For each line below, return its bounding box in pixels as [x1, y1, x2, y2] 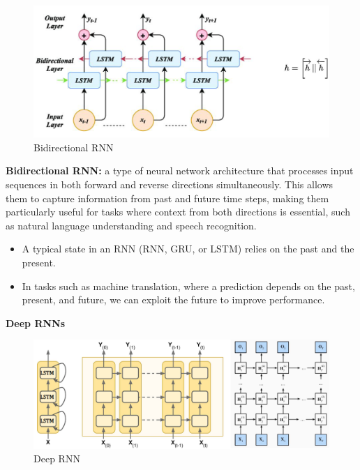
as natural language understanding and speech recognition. [6, 218, 257, 232]
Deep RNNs [6, 315, 66, 330]
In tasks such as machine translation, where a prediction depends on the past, [22, 278, 355, 293]
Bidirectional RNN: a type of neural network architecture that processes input [6, 163, 354, 178]
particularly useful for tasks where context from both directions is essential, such [6, 204, 350, 219]
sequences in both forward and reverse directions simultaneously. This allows [6, 177, 333, 191]
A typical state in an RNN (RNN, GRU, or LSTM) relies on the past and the [22, 241, 354, 256]
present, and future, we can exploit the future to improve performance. [22, 292, 325, 307]
